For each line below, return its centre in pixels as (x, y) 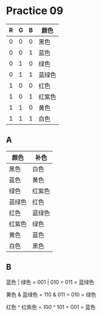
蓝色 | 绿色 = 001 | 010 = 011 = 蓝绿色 (50, 282)
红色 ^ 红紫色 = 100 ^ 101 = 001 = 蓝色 (51, 307)
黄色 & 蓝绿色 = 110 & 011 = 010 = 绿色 (51, 294)
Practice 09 (35, 11)
